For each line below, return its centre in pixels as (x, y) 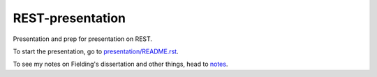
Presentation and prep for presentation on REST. (83, 39)
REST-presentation (69, 18)
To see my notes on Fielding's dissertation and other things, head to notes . (120, 64)
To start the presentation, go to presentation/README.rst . (96, 51)
